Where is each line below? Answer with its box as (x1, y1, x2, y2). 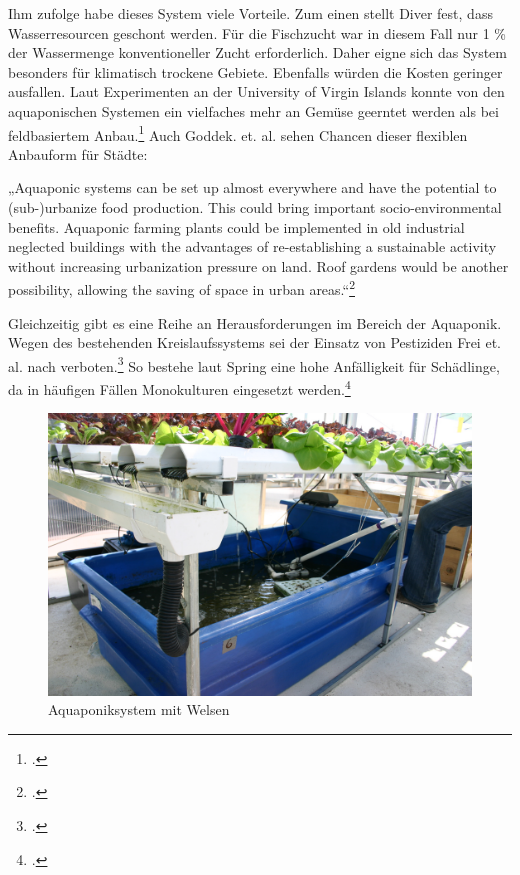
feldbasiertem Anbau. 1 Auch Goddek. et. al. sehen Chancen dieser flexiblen (8, 121, 468, 145)
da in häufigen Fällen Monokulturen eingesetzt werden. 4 (8, 376, 351, 399)
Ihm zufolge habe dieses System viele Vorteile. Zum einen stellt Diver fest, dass (8, 3, 493, 23)
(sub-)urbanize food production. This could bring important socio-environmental (8, 197, 502, 217)
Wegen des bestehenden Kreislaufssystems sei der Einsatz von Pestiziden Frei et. (8, 332, 501, 353)
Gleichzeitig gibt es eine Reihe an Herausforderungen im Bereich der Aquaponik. (8, 312, 502, 333)
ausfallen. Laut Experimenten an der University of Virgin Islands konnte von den (8, 81, 505, 102)
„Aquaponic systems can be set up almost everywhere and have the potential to (8, 177, 497, 198)
